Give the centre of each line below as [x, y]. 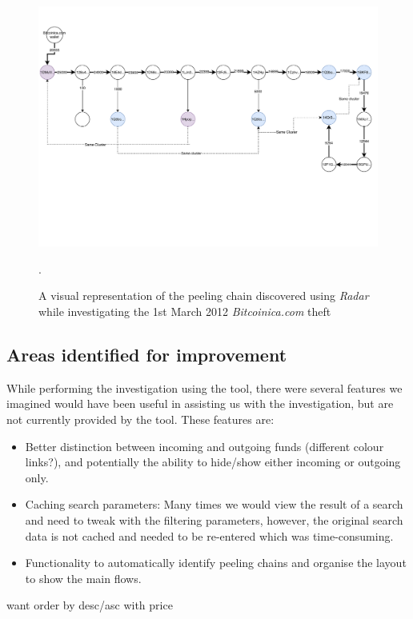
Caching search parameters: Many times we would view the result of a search [214, 504]
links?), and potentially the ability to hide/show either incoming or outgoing [213, 462]
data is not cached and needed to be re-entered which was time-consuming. [209, 535]
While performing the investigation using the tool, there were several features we [204, 387]
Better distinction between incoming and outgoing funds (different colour [204, 446]
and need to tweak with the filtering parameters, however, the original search [214, 519]
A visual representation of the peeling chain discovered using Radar [204, 296]
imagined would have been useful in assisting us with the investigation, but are [200, 403]
